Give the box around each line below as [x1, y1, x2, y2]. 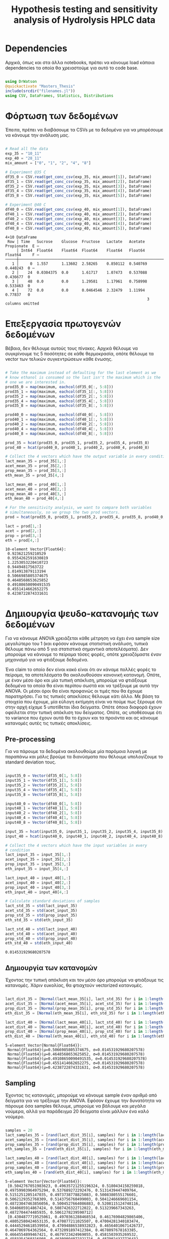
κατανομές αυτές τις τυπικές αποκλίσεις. [5, 720, 92, 726]
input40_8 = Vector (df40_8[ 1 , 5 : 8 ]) [5, 820, 82, 825]
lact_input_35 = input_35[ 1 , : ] [5, 852, 71, 857]
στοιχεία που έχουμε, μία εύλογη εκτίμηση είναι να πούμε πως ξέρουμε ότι [5, 699, 162, 705]
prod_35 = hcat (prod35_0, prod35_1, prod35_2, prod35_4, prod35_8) [5, 440, 150, 445]
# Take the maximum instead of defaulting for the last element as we [5, 370, 156, 375]
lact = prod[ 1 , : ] [5, 523, 42, 529]
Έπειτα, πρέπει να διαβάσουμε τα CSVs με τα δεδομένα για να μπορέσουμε [5, 127, 163, 133]
